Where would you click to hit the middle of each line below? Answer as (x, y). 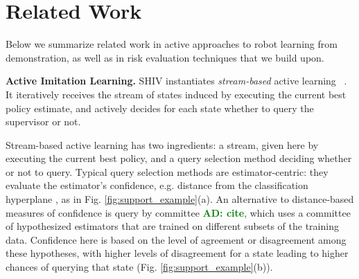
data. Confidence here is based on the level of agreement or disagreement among (176, 239)
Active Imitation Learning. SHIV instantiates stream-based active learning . (176, 81)
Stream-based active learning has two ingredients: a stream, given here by (162, 144)
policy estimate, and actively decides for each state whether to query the (160, 108)
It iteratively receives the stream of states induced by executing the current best (176, 94)
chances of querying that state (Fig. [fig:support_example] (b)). (139, 267)
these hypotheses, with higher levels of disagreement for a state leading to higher (177, 253)
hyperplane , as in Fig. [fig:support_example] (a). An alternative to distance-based (180, 199)
